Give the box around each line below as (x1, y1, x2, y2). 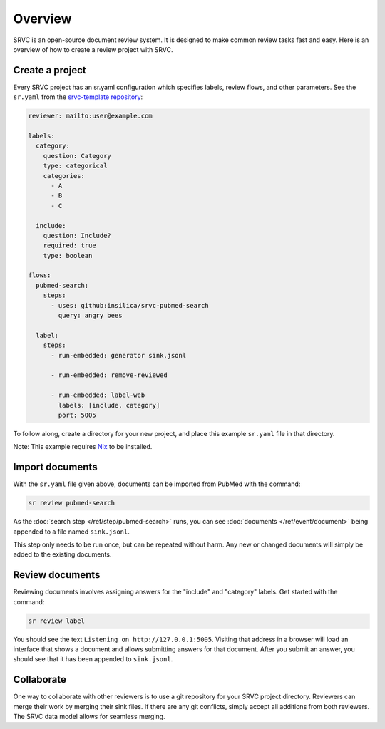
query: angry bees (58, 311, 123, 320)
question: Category (43, 152, 112, 160)
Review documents (13, 569, 101, 581)
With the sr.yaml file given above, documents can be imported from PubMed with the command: (13, 480, 301, 488)
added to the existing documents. (13, 550, 112, 559)
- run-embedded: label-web (51, 391, 145, 399)
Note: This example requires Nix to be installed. (13, 443, 153, 451)
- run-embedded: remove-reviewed (51, 371, 168, 379)
